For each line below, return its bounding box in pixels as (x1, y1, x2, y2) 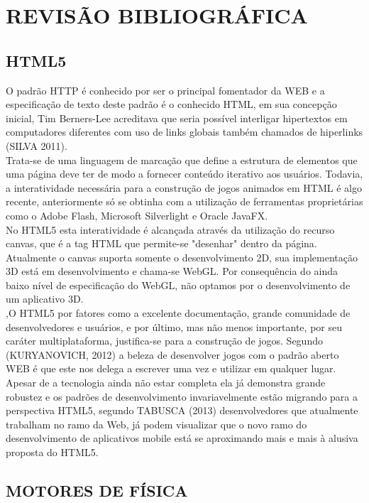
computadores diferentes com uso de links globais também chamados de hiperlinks (6, 124, 363, 139)
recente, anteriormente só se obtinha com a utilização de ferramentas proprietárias (6, 194, 363, 209)
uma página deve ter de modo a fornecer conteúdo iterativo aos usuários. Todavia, (6, 166, 363, 181)
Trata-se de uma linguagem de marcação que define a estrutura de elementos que (6, 152, 358, 167)
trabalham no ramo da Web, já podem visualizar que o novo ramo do (6, 416, 307, 431)
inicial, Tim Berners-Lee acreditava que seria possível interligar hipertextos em (6, 110, 348, 125)
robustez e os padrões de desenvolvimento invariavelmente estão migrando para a (6, 389, 358, 404)
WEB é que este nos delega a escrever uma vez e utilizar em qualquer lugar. (6, 361, 336, 376)
